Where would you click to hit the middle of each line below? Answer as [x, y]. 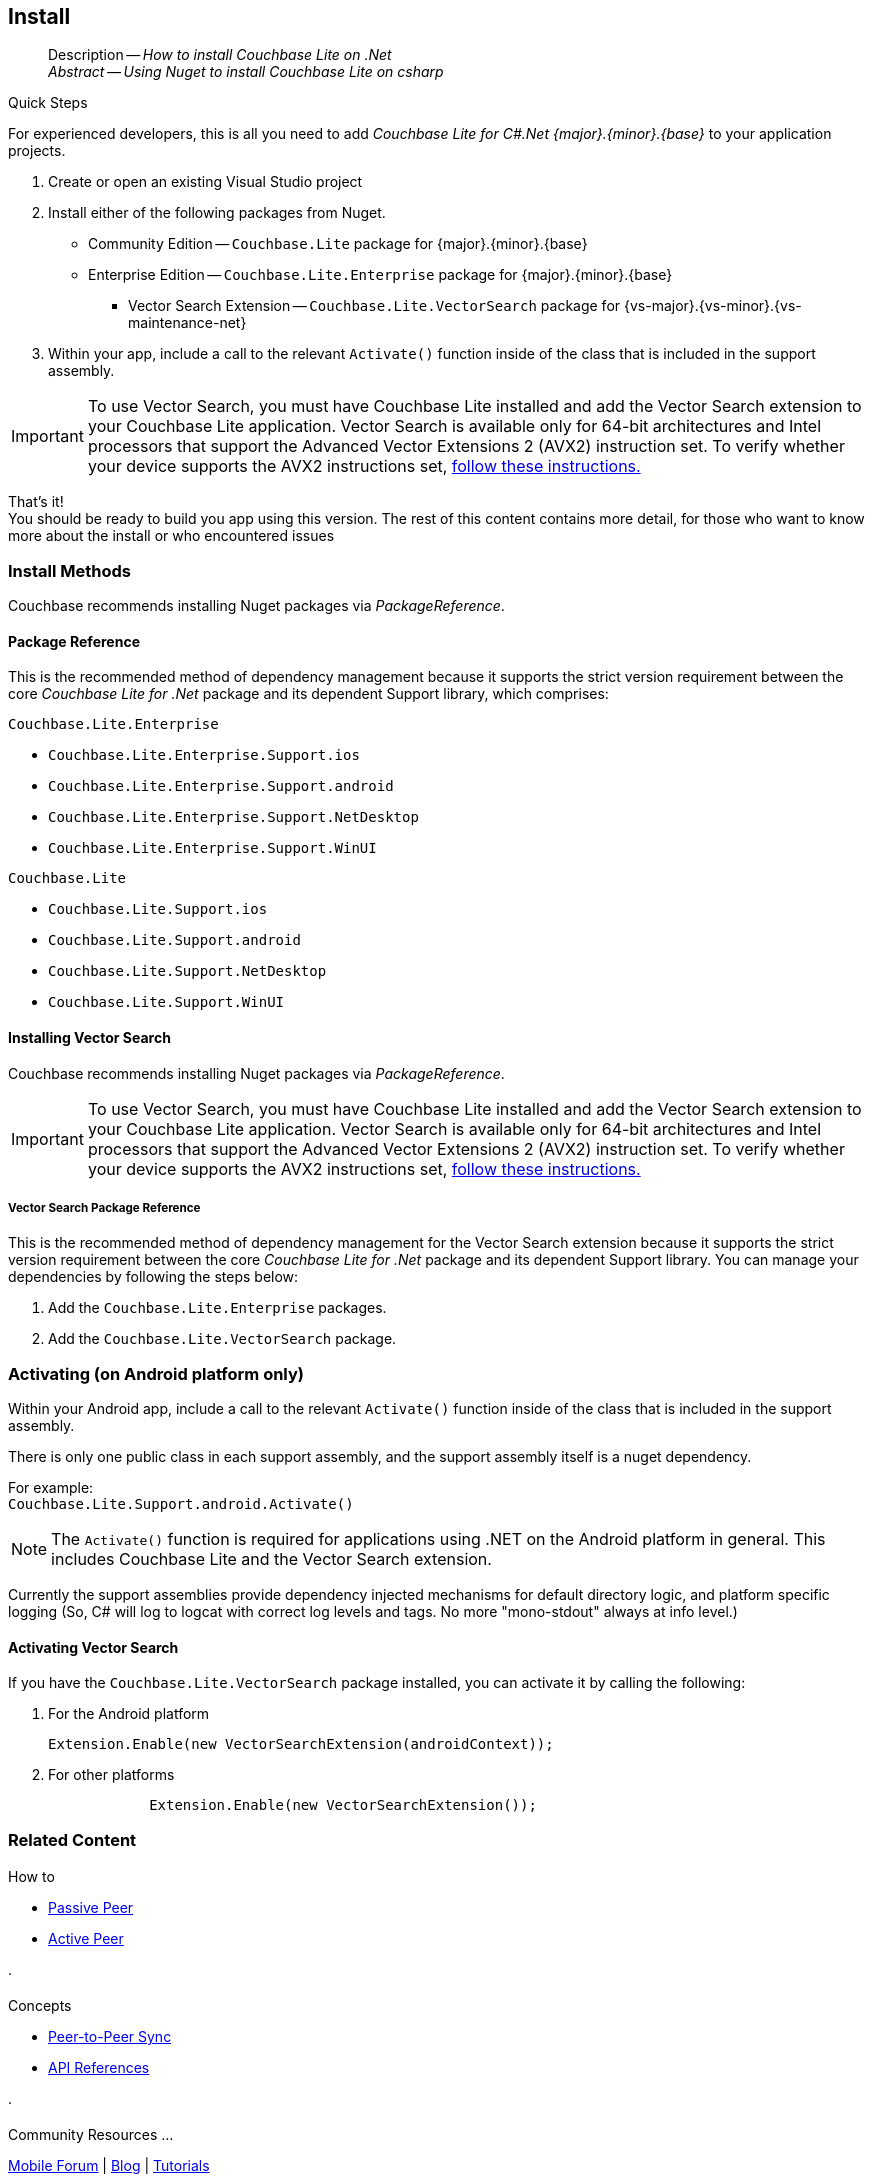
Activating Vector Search [93, 1647]
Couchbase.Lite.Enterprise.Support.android [221, 786]
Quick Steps [48, 103]
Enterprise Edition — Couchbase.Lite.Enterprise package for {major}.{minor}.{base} [380, 275]
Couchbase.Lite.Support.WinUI [166, 1002]
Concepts [40, 2005]
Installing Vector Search [89, 1037]
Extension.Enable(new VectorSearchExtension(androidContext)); [301, 1744]
